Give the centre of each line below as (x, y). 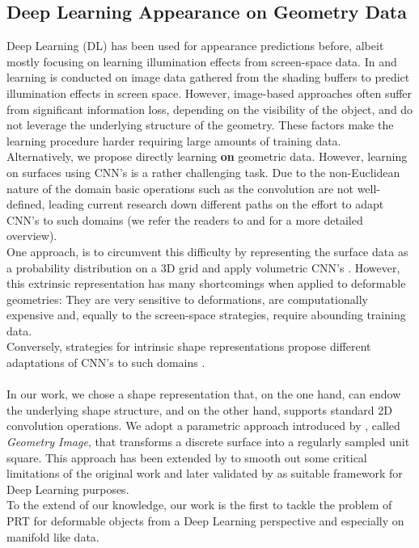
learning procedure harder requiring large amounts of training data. (174, 140)
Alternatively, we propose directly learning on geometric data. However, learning (207, 156)
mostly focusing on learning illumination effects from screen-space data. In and (202, 61)
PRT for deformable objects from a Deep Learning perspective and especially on (205, 521)
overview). (32, 236)
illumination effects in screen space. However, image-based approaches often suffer (209, 93)
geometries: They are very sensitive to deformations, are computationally (187, 299)
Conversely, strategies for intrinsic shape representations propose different (189, 346)
